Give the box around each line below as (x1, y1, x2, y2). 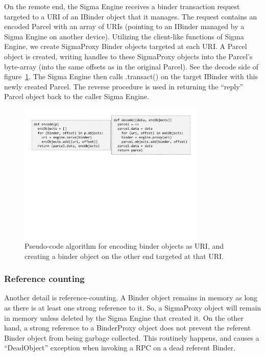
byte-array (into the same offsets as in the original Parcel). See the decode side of (4, 61, 259, 72)
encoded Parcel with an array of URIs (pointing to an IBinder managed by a (4, 21, 245, 32)
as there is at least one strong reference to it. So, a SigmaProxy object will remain (4, 302, 261, 313)
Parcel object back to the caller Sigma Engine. (4, 91, 149, 102)
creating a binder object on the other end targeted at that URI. (25, 250, 224, 261)
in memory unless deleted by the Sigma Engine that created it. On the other (4, 312, 244, 323)
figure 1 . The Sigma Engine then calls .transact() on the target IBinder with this (4, 71, 258, 82)
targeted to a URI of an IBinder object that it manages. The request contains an (4, 11, 257, 21)
